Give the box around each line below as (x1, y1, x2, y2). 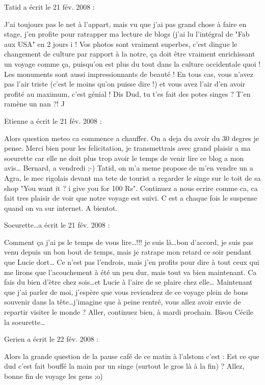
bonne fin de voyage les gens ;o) (4, 371, 103, 381)
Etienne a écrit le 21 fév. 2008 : (4, 115, 102, 126)
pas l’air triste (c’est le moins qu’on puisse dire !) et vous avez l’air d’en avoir (4, 78, 246, 89)
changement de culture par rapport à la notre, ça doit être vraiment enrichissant (4, 48, 255, 59)
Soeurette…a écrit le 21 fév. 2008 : (4, 219, 110, 230)
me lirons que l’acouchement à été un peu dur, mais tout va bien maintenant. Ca (4, 266, 257, 277)
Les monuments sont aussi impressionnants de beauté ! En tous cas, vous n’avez (4, 68, 253, 79)
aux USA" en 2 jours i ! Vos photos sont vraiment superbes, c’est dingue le (4, 38, 237, 49)
